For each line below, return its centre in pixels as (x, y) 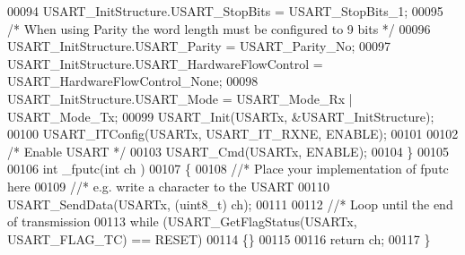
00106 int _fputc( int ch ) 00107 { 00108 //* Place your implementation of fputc (228, 169)
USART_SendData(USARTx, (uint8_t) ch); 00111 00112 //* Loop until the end (230, 204)
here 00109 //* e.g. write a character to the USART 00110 (168, 186)
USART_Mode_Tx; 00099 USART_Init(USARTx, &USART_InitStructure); (221, 116)
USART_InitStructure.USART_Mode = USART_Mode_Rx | (180, 98)
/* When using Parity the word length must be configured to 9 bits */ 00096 (219, 28)
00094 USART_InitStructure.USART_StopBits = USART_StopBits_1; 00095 (225, 11)
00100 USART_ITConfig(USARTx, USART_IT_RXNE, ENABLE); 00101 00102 (233, 134)
